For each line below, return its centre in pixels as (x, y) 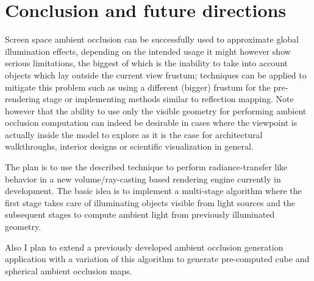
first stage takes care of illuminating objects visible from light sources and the (150, 202)
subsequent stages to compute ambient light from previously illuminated (140, 214)
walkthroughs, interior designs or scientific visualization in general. (129, 146)
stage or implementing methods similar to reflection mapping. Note (168, 99)
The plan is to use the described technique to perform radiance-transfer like (146, 167)
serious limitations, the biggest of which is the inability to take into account (146, 63)
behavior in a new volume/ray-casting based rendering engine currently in (143, 179)
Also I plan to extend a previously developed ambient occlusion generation (144, 247)
